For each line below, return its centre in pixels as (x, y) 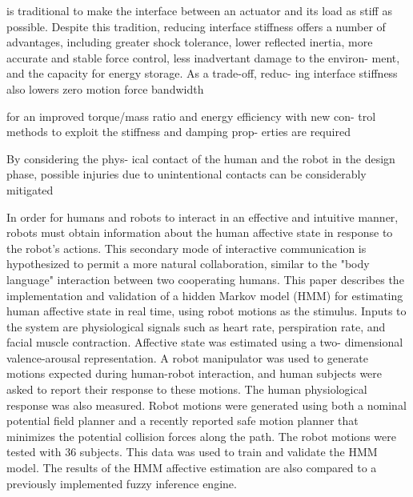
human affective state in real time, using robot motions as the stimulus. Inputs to (206, 311)
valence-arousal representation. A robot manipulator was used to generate (188, 357)
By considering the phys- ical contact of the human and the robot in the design (201, 158)
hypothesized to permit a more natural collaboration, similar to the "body (188, 264)
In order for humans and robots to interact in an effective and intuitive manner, (202, 216)
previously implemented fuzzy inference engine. (122, 483)
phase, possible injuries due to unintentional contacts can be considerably (186, 174)
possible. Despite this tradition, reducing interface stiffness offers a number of (196, 26)
